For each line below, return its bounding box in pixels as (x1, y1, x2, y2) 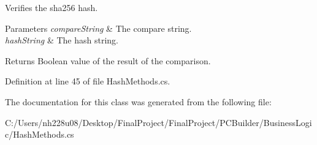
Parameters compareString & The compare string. (5, 21, 192, 34)
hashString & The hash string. (5, 34, 118, 46)
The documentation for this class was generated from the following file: (5, 95, 272, 108)
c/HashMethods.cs (5, 128, 74, 141)
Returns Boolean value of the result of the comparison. (5, 54, 211, 67)
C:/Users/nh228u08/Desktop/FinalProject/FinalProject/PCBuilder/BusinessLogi (5, 116, 312, 128)
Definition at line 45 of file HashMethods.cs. (5, 75, 170, 87)
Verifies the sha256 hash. (5, 1, 98, 13)
